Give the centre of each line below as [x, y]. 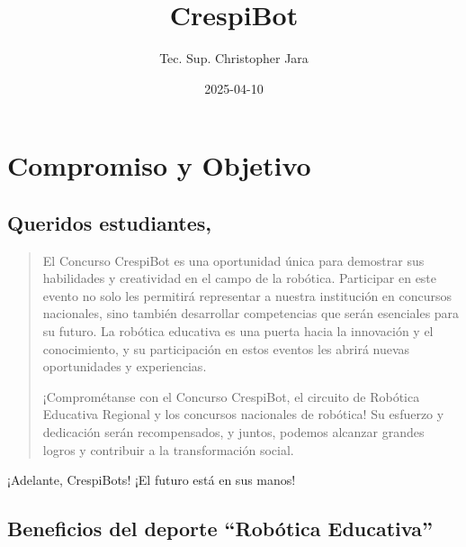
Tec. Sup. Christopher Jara [234, 58]
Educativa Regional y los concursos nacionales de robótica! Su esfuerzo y [243, 414]
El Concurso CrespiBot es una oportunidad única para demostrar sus [233, 260]
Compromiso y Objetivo [159, 165]
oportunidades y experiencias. [125, 366]
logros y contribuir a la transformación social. [168, 449]
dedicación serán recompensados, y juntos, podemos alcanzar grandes [233, 432]
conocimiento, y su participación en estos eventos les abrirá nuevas [226, 348]
